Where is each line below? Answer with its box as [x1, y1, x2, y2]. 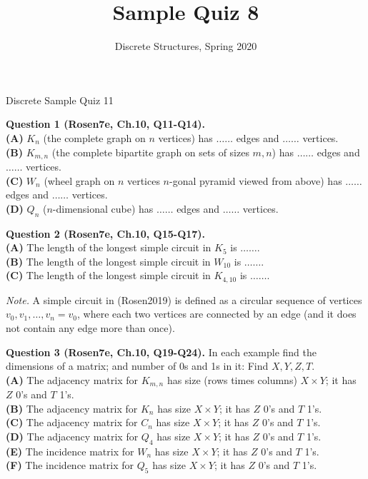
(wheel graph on [44, 173, 115, 188]
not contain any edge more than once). [6, 320, 175, 335]
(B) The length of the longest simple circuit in [6, 253, 211, 268]
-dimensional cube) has [52, 201, 154, 216]
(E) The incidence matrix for [6, 443, 134, 458]
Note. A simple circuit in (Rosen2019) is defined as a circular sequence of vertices [6, 292, 362, 307]
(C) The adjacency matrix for [6, 415, 138, 430]
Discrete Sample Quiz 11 [6, 92, 114, 107]
